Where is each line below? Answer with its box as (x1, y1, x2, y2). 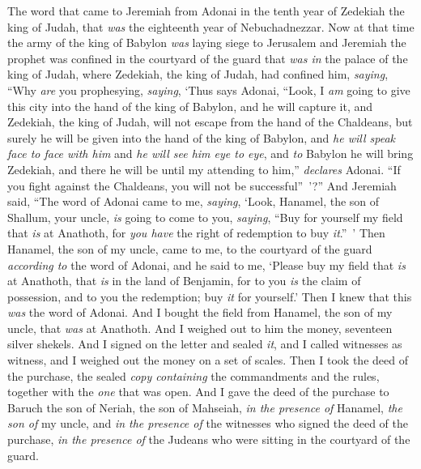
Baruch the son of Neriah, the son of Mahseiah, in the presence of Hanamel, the (7, 399, 402, 416)
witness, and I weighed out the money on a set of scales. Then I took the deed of (7, 352, 408, 369)
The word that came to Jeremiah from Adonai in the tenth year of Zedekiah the (7, 2, 405, 19)
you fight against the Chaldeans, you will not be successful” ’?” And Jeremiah (7, 177, 397, 194)
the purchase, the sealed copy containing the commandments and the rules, (7, 367, 380, 384)
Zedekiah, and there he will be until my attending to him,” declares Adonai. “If (7, 160, 401, 177)
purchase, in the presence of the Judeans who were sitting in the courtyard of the (7, 431, 410, 448)
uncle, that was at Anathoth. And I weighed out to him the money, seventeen (7, 319, 393, 336)
